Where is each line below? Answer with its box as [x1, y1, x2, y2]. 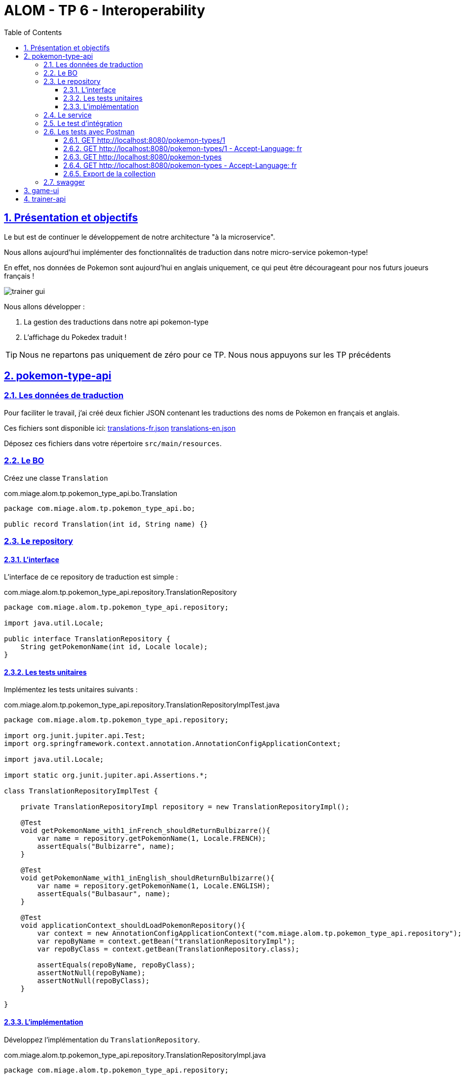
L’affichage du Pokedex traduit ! [24, 332, 127, 341]
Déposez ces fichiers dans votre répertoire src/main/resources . [4, 439, 222, 448]
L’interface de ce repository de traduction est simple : [4, 573, 178, 581]
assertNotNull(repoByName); [37, 969, 146, 977]
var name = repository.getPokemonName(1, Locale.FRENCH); [37, 834, 267, 843]
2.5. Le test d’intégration [43, 119, 122, 127]
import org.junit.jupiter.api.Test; [4, 732, 146, 740]
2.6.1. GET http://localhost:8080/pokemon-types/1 [63, 135, 226, 144]
